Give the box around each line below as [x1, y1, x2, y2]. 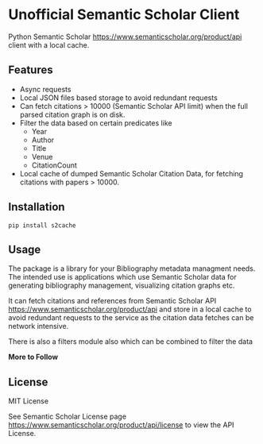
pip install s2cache [8, 221, 77, 230]
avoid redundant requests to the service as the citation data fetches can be [8, 313, 254, 322]
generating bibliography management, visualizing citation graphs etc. [8, 280, 235, 291]
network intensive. [8, 322, 69, 331]
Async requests [19, 84, 72, 94]
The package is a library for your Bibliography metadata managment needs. [8, 264, 256, 273]
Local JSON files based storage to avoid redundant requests [19, 93, 219, 102]
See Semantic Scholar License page [8, 411, 127, 422]
